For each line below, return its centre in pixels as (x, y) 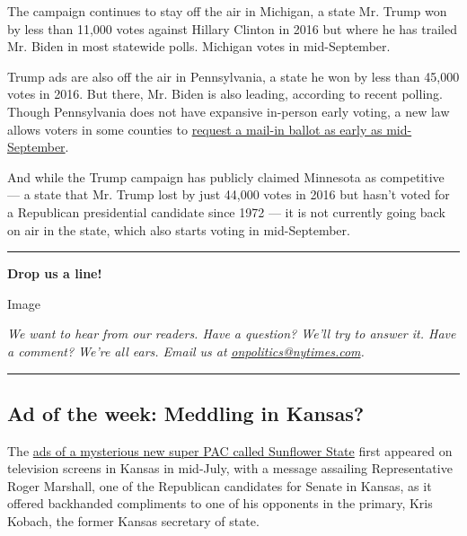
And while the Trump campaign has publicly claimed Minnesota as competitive (226, 176)
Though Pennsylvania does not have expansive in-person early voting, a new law (229, 111)
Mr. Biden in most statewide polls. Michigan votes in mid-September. (199, 46)
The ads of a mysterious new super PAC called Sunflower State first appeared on (230, 450)
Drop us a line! (55, 273)
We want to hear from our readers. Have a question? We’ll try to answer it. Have (232, 334)
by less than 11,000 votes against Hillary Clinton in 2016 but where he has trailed (233, 28)
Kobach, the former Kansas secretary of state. (133, 521)
